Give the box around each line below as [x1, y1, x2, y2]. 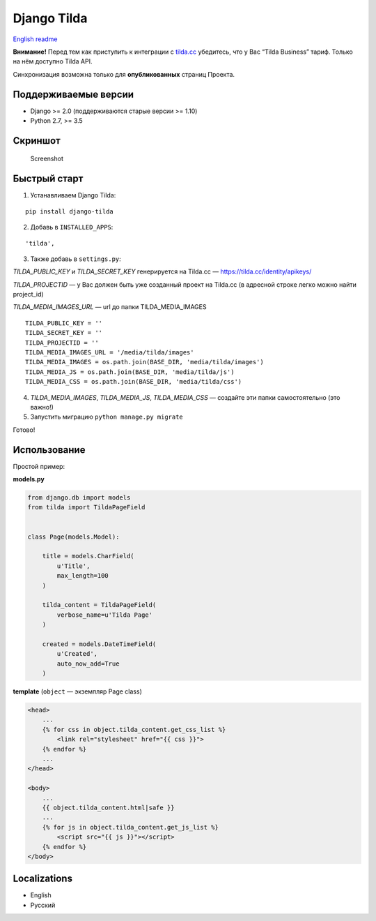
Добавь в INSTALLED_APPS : [30, 223, 113, 232]
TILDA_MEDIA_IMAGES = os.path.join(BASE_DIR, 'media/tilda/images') [25, 358, 264, 366]
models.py [13, 475, 45, 484]
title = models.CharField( [42, 552, 135, 560]
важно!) [30, 403, 54, 411]
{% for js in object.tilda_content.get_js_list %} [42, 823, 219, 831]
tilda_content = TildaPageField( [42, 601, 157, 609]
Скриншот [13, 135, 61, 147]
